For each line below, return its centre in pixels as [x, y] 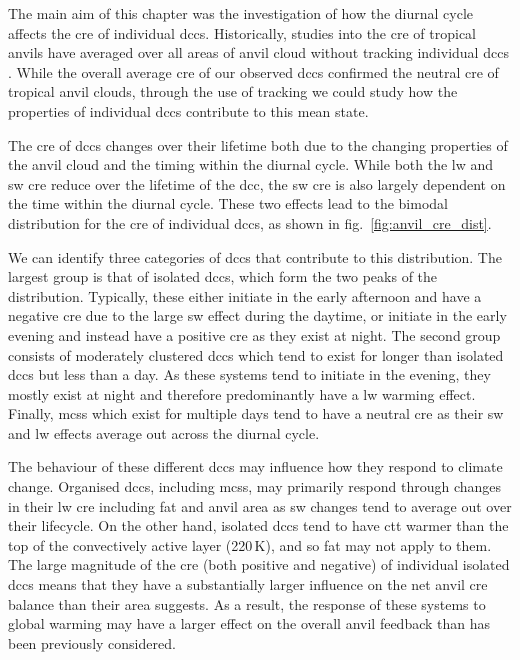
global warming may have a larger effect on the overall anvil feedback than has [249, 623]
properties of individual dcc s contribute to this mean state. [188, 110]
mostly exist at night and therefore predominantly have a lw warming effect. [242, 393]
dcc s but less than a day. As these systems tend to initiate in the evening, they [249, 374]
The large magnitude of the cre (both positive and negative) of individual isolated [259, 564]
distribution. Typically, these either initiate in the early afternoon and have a [245, 295]
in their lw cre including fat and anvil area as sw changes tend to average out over [260, 505]
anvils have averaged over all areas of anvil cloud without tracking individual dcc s [258, 52]
